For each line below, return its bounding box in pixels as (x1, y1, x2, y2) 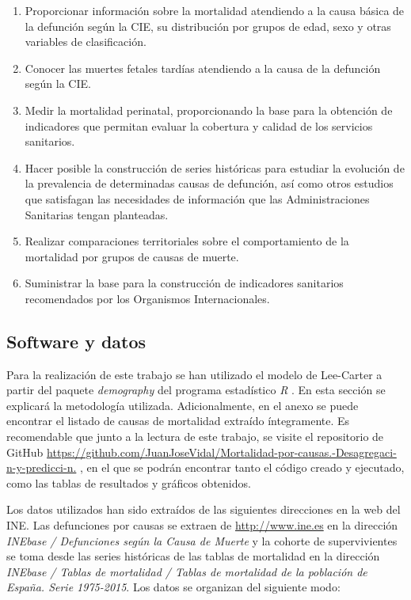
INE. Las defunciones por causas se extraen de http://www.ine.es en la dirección (6, 517, 398, 534)
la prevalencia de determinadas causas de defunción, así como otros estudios (25, 175, 394, 192)
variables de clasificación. (25, 33, 147, 50)
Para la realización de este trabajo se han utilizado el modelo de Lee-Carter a (6, 366, 382, 382)
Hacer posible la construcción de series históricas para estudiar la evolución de (25, 159, 405, 176)
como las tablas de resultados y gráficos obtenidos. (6, 474, 251, 491)
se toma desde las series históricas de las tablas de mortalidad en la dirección (6, 548, 380, 564)
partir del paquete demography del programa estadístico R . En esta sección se (6, 382, 386, 398)
